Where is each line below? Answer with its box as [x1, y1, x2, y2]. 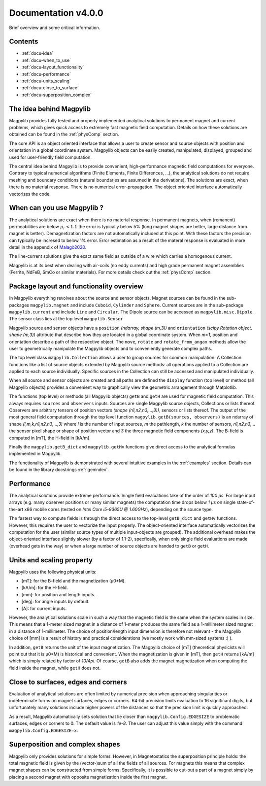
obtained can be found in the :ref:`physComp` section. [9, 131, 119, 137]
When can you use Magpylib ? [9, 204, 103, 212]
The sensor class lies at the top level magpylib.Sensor [9, 316, 123, 322]
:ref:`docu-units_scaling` [21, 78, 71, 84]
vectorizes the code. [9, 191, 51, 197]
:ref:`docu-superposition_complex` [21, 92, 92, 98]
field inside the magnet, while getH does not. [9, 665, 101, 671]
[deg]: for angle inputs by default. [21, 599, 90, 605]
